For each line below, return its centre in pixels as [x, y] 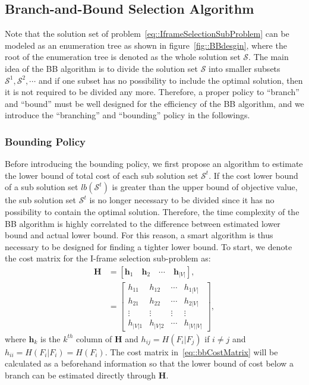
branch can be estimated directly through [81, 375]
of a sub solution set [42, 187]
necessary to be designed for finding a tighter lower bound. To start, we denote [149, 246]
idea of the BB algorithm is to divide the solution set [101, 68]
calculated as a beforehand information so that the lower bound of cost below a [149, 363]
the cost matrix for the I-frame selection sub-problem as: [108, 258]
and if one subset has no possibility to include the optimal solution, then [171, 80]
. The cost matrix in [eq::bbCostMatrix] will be [191, 351]
